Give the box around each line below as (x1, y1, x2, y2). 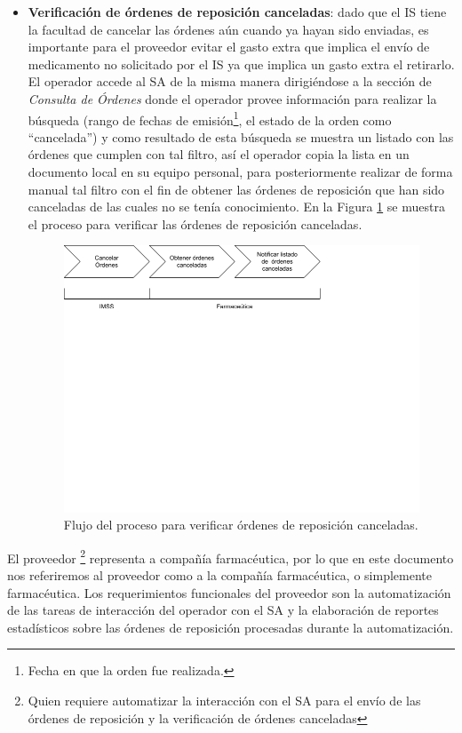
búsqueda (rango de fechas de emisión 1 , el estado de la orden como (28, 108, 392, 129)
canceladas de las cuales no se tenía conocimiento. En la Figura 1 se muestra (28, 197, 445, 216)
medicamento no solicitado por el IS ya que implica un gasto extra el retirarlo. (28, 54, 455, 73)
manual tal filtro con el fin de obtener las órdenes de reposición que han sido (28, 179, 445, 198)
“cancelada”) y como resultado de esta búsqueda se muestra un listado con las (28, 127, 454, 146)
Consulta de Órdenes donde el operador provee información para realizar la (28, 89, 437, 108)
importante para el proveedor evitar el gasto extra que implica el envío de (28, 37, 430, 56)
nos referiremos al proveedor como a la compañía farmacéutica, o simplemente (7, 565, 432, 584)
